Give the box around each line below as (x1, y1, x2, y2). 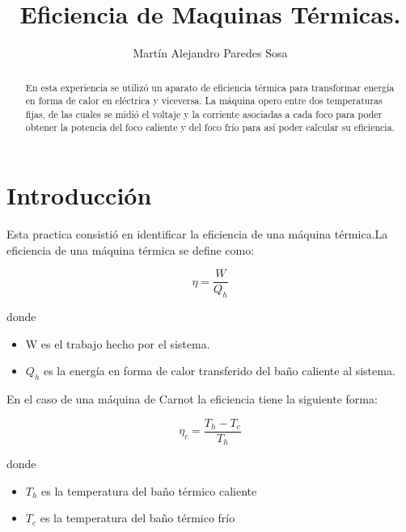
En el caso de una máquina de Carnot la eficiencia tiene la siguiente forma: (6, 391, 378, 407)
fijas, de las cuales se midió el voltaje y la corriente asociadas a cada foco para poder (25, 107, 383, 120)
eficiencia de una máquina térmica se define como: (6, 241, 255, 258)
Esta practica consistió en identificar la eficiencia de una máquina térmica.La (6, 226, 388, 243)
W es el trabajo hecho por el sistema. (25, 335, 210, 352)
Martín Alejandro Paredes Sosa (133, 44, 288, 61)
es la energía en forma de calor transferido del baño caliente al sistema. (43, 362, 395, 379)
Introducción (6, 179, 152, 212)
